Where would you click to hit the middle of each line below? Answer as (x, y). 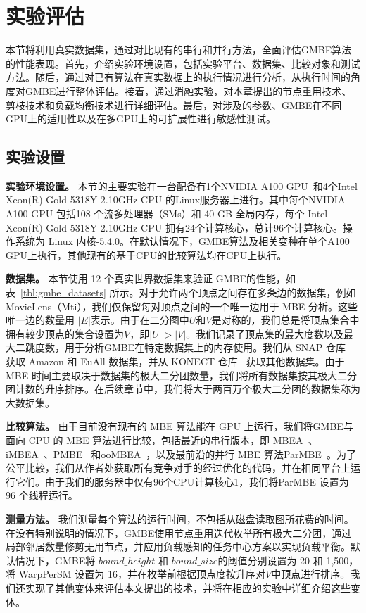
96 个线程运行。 (42, 495)
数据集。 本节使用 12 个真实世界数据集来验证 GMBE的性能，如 (151, 278)
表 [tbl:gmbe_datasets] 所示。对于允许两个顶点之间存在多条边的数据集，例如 (181, 292)
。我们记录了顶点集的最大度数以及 (265, 333)
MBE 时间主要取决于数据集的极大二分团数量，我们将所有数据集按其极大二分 (181, 375)
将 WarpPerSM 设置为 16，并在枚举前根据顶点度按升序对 (135, 574)
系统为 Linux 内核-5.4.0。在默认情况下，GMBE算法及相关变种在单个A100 (182, 241)
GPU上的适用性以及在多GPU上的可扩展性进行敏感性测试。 (141, 119)
